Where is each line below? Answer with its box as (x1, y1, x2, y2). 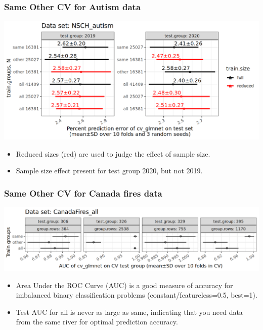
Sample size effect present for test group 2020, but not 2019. (16, 165, 203, 176)
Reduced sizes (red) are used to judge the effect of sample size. (16, 148, 210, 159)
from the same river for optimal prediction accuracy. (16, 316, 178, 327)
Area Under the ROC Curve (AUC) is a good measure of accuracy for (16, 279, 233, 290)
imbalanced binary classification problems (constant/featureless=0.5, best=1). (16, 290, 257, 300)
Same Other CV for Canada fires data (4, 186, 162, 199)
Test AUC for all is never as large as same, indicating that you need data (16, 306, 243, 317)
